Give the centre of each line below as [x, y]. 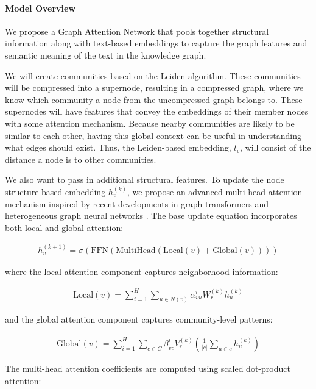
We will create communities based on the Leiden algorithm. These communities [153, 75]
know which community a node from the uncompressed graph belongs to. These [154, 99]
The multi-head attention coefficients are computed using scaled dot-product [148, 368]
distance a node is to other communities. [81, 159]
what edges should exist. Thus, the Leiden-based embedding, [118, 147]
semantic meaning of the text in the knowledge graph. [106, 55]
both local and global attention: [64, 227]
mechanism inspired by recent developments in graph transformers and [137, 203]
